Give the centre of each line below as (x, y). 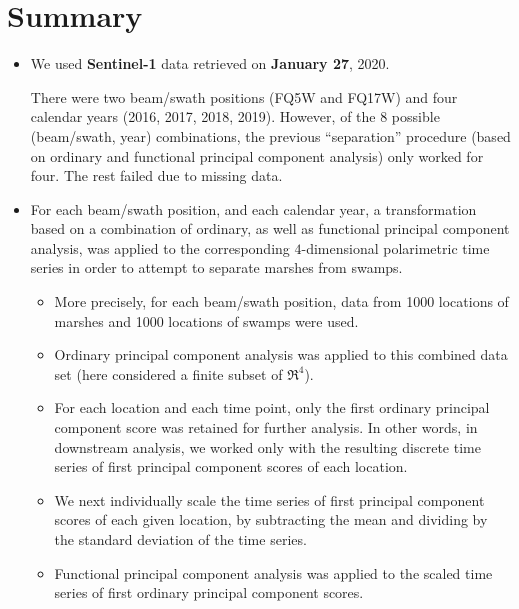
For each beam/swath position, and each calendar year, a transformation (253, 208)
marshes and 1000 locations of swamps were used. (206, 320)
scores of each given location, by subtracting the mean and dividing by (271, 519)
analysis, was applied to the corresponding (160, 247)
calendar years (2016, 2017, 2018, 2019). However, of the (203, 116)
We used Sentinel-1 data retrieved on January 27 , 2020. (210, 63)
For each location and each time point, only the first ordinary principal (272, 407)
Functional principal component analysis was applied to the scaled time (273, 572)
